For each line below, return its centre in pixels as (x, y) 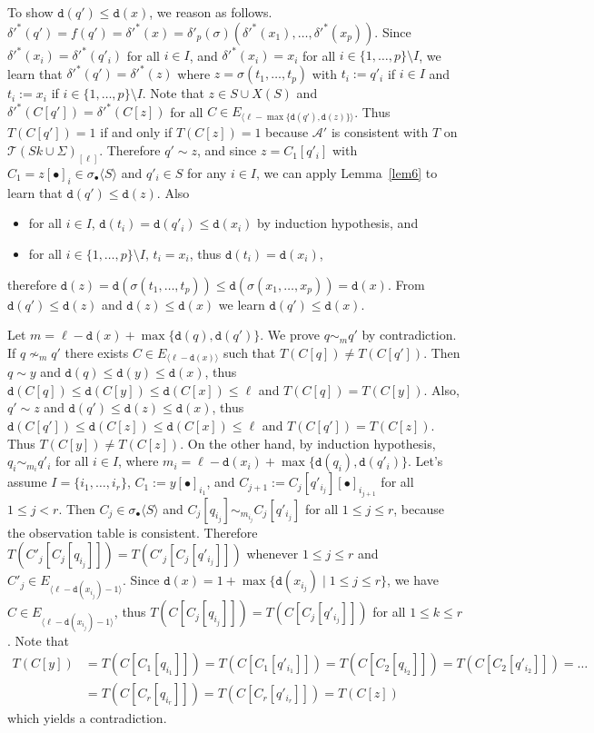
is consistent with (380, 132)
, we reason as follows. (211, 12)
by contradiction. (409, 335)
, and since (227, 150)
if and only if (136, 132)
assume (27, 482)
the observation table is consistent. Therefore (133, 532)
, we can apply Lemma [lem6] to (347, 172)
